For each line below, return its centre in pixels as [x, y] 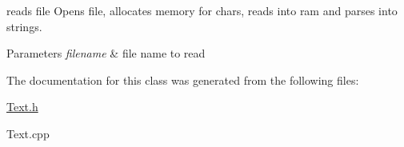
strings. [24, 26]
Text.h [22, 107]
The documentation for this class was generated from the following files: [183, 79]
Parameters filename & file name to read [106, 53]
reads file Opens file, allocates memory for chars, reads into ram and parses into [202, 10]
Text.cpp [28, 133]
